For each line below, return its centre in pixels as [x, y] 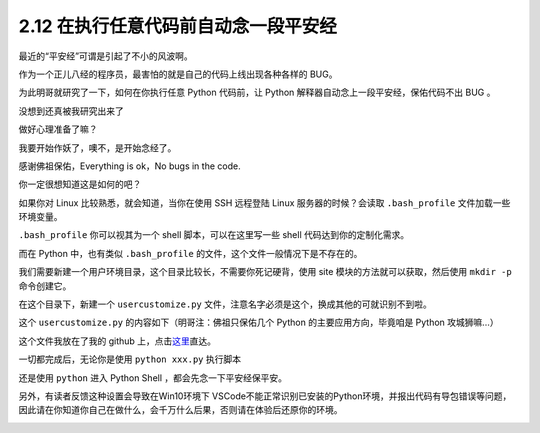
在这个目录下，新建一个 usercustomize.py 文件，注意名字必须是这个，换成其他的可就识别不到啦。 [225, 304]
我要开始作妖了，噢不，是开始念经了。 [97, 147]
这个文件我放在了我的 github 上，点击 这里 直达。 [117, 341]
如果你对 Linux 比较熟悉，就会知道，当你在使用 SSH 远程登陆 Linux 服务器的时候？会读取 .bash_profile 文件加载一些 [264, 202]
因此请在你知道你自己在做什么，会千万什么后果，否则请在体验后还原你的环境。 [180, 410]
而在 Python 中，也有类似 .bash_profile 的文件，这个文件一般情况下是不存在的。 [190, 253]
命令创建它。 [45, 286]
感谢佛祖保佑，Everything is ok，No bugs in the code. [129, 166]
